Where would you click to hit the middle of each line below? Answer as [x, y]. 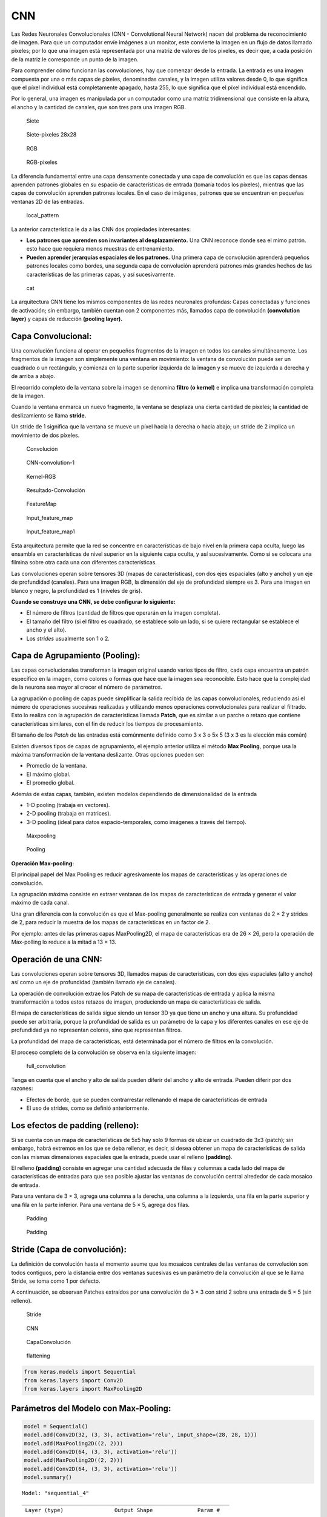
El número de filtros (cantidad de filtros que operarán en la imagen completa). [123, 613]
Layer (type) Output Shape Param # [123, 1510]
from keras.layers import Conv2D [74, 1380]
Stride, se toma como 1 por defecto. [56, 1281]
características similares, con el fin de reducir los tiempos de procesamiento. [107, 724]
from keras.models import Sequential [80, 1372]
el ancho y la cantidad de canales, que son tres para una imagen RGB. [99, 107]
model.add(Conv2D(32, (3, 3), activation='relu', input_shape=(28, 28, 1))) [140, 1435]
